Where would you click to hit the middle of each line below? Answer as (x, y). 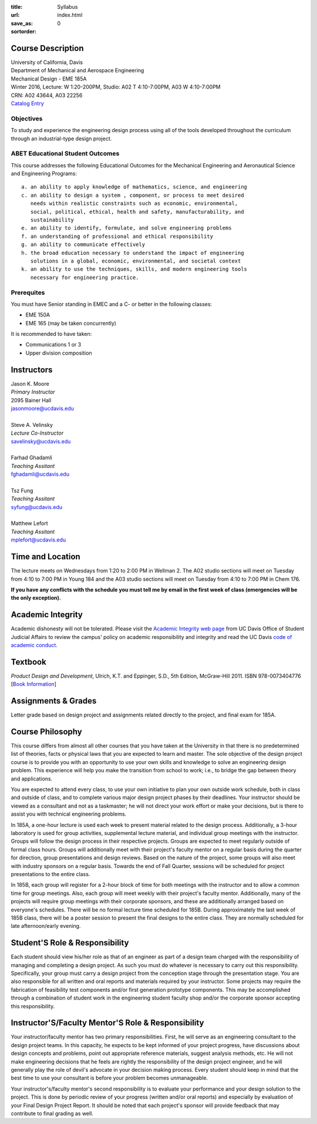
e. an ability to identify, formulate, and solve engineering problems (127, 228)
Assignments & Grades (54, 701)
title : (17, 7)
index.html (70, 15)
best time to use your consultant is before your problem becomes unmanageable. (109, 1078)
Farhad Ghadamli (31, 457)
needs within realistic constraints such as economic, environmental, (134, 203)
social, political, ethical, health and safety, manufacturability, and (137, 212)
